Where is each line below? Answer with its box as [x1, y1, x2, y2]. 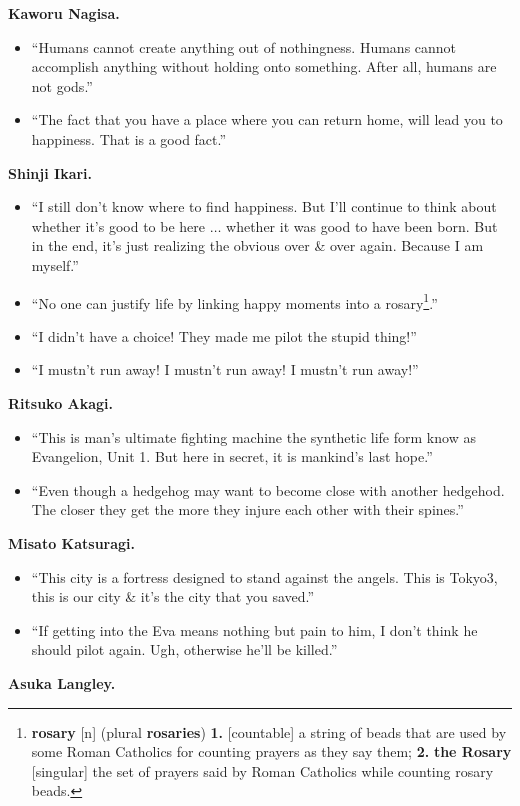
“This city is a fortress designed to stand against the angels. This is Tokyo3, [31, 566, 498, 587]
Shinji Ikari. [8, 162, 93, 183]
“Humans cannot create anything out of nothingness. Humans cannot [31, 36, 457, 57]
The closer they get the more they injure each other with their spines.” [31, 499, 464, 520]
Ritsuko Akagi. [8, 392, 114, 413]
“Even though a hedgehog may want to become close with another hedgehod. [31, 479, 505, 500]
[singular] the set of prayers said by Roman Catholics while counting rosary [31, 760, 494, 781]
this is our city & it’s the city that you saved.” [31, 586, 315, 607]
